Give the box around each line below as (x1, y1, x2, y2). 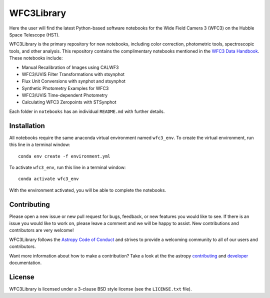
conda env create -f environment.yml (18, 153, 111, 159)
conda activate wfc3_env (18, 176, 79, 182)
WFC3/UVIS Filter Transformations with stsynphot (21, 71, 125, 77)
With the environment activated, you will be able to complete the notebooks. (9, 187, 166, 193)
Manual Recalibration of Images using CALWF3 (21, 64, 119, 70)
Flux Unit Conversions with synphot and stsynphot (21, 78, 126, 84)
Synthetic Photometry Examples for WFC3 (21, 85, 109, 91)
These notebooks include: (9, 55, 63, 61)
